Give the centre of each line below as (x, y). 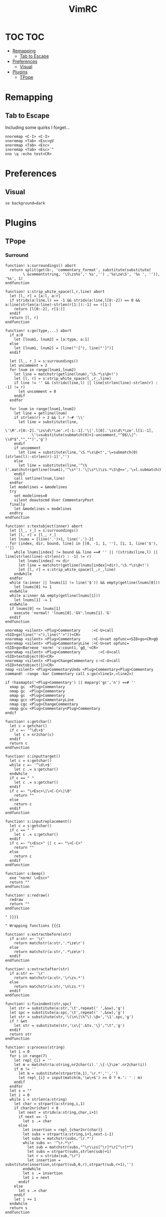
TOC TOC (25, 37)
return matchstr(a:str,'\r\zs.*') (49, 978)
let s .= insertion (43, 1173)
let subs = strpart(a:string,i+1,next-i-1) (68, 1134)
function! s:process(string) (35, 1047)
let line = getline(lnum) (41, 413)
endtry (16, 513)
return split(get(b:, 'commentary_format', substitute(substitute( (81, 270)
